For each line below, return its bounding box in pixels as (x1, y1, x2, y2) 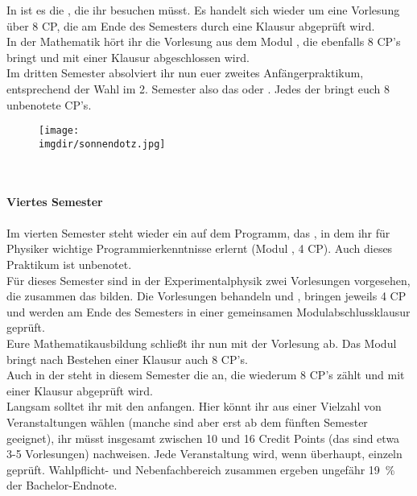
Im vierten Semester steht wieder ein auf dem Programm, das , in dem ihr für (6, 224, 390, 241)
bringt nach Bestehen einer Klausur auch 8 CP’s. (6, 350, 248, 367)
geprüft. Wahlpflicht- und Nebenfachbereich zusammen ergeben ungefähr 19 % (6, 461, 395, 477)
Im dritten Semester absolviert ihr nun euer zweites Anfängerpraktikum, (6, 64, 364, 81)
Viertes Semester (6, 192, 103, 209)
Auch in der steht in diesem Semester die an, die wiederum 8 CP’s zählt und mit (6, 366, 405, 383)
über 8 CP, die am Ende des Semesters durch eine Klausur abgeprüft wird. (6, 17, 375, 34)
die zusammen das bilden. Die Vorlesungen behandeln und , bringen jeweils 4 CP (6, 287, 407, 304)
